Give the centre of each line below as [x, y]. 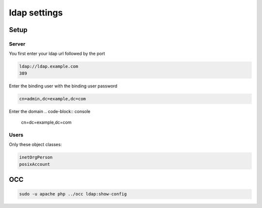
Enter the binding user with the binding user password [63, 86]
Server [17, 44]
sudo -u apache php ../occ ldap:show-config [73, 194]
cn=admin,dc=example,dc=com [52, 99]
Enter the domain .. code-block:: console [50, 111]
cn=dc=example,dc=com [46, 122]
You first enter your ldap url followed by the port [57, 54]
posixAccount [35, 164]
